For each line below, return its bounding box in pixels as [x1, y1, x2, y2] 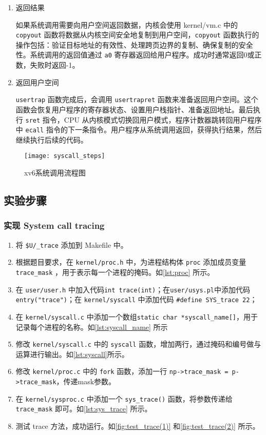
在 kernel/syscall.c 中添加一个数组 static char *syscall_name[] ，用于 [15, 311, 258, 322]
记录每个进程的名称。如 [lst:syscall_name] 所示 [15, 321, 168, 332]
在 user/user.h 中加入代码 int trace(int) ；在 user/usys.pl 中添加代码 [15, 284, 251, 294]
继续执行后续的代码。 [15, 134, 88, 145]
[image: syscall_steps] [24, 152, 105, 160]
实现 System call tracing [4, 219, 105, 232]
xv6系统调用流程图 [24, 167, 86, 178]
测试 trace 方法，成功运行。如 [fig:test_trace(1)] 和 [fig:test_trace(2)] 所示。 [15, 421, 260, 431]
